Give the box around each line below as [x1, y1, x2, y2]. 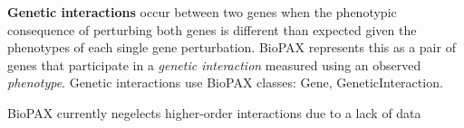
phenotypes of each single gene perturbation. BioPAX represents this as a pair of [7, 38, 456, 57]
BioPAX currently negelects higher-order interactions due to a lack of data [7, 103, 421, 122]
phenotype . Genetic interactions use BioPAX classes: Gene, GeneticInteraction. [7, 73, 443, 92]
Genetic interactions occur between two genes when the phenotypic [7, 3, 397, 21]
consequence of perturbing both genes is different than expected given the [7, 20, 417, 39]
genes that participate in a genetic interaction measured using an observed [7, 55, 421, 74]
